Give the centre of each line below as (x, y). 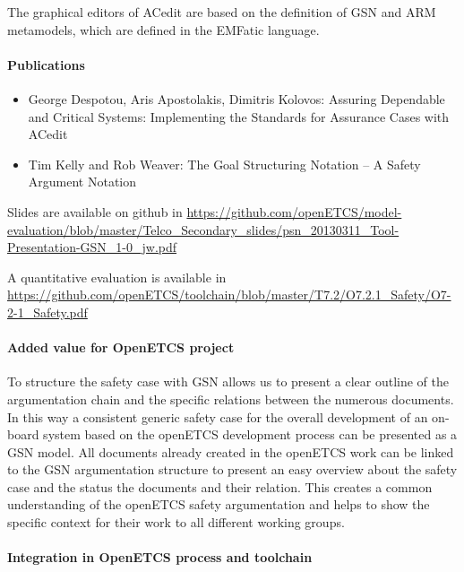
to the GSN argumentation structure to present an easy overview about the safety (232, 469)
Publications (46, 64)
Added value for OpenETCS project (121, 347)
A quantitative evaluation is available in (117, 277)
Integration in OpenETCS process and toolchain (160, 557)
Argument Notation (82, 182)
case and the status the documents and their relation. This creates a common (220, 486)
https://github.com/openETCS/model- (294, 211)
